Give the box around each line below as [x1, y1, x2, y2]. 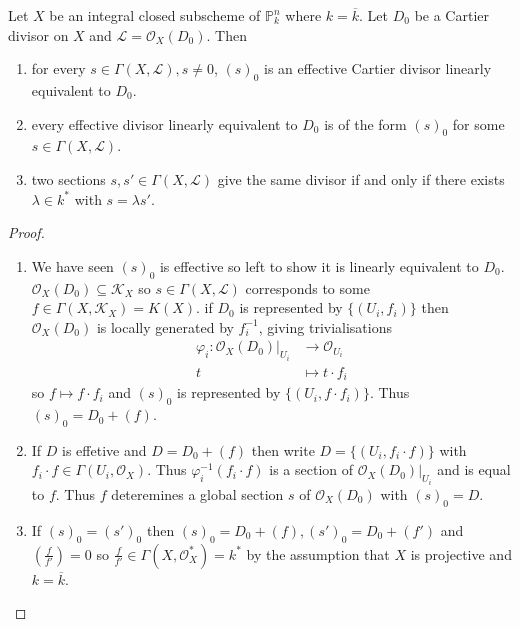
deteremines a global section [111, 483, 284, 504]
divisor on [8, 24, 69, 45]
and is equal [437, 459, 511, 480]
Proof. [8, 222, 45, 243]
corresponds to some [245, 277, 370, 298]
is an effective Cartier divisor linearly [264, 58, 492, 79]
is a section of [269, 459, 354, 480]
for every [31, 58, 86, 79]
